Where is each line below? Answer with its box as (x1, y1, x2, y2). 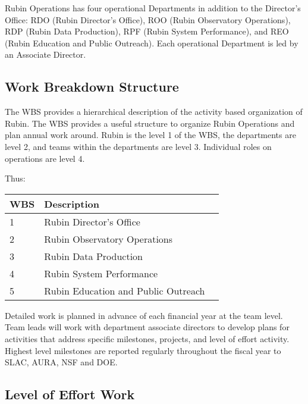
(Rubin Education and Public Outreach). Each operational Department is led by (5, 36, 298, 49)
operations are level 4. (5, 152, 85, 164)
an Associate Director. (5, 48, 86, 61)
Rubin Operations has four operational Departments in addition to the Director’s (5, 2, 301, 14)
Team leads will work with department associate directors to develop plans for (5, 321, 290, 333)
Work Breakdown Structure (5, 77, 179, 96)
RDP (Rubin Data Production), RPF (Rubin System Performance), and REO (5, 25, 289, 37)
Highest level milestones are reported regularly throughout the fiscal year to (5, 344, 281, 356)
